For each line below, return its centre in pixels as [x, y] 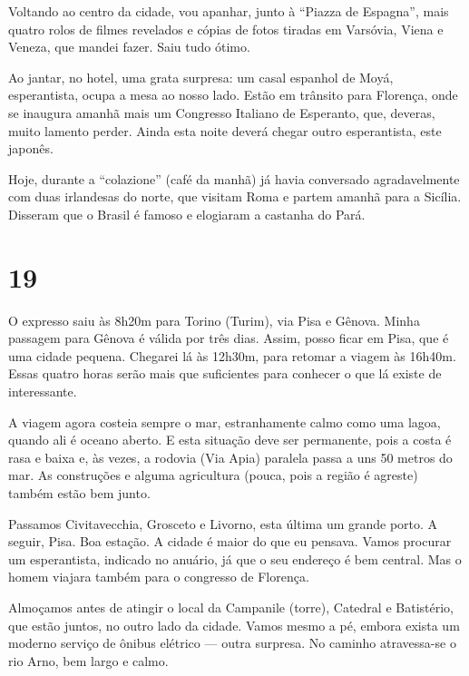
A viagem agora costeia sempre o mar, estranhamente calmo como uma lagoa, [225, 421]
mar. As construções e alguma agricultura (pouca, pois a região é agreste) [213, 475]
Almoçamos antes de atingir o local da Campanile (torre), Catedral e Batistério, [231, 607]
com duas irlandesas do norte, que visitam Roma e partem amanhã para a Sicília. [235, 196]
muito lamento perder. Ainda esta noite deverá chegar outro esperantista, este [225, 130]
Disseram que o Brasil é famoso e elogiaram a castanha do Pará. [187, 214]
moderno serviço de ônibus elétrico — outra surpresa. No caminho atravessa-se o [232, 643]
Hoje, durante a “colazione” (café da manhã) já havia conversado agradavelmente [234, 178]
